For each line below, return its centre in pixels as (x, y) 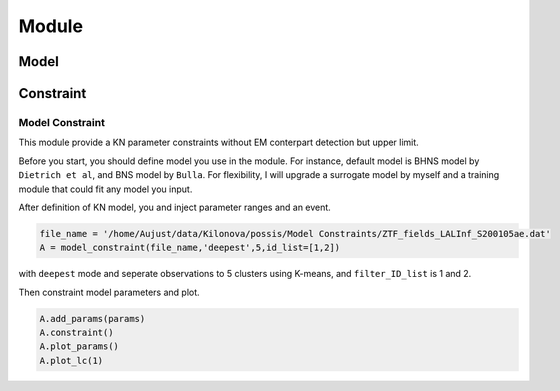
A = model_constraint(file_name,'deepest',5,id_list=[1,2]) (190, 248)
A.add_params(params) (92, 318)
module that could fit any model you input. (105, 189)
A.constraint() (76, 333)
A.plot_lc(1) (71, 360)
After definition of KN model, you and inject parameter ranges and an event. (175, 207)
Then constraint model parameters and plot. (109, 292)
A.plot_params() (79, 346)
